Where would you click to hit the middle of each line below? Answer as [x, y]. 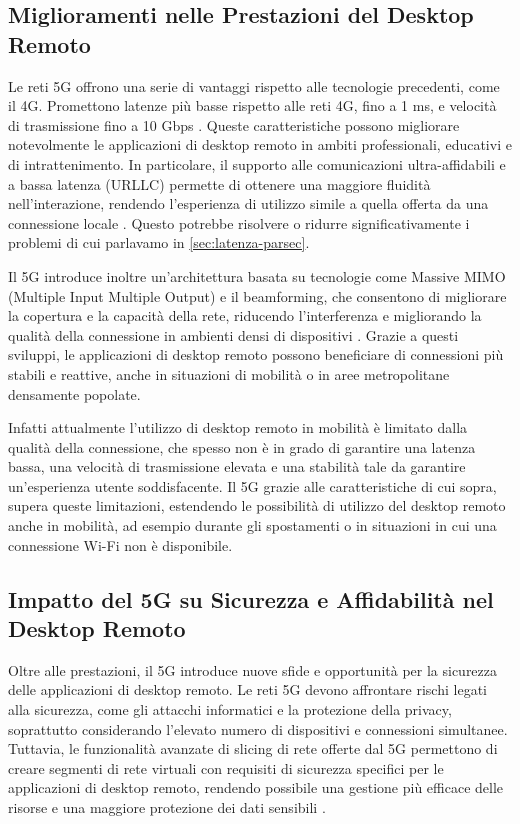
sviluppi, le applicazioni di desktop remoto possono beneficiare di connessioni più [256, 354]
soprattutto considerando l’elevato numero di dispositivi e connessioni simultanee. [258, 728]
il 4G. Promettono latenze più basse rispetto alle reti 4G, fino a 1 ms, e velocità [252, 105]
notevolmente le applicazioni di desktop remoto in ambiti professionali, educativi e [260, 144]
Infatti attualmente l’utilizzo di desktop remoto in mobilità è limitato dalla [238, 427]
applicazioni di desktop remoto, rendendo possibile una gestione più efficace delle [256, 787]
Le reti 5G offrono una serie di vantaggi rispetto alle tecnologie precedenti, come [254, 85]
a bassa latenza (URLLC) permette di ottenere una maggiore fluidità [219, 183]
